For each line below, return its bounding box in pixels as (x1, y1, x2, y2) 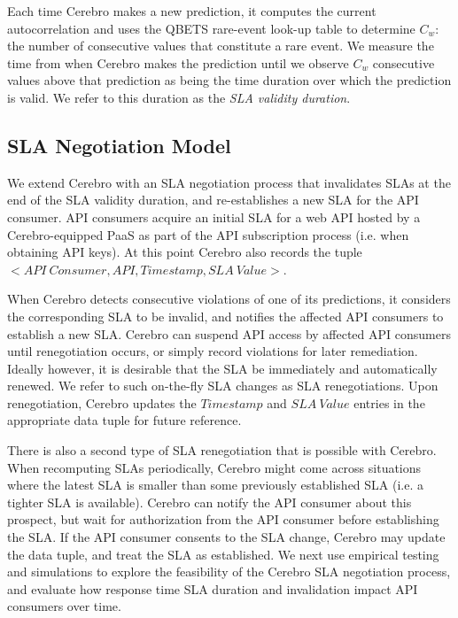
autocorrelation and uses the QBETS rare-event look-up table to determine (7, 19, 415, 37)
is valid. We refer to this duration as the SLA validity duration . (7, 88, 351, 106)
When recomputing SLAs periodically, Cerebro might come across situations (7, 458, 422, 476)
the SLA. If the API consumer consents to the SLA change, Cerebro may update (7, 528, 446, 546)
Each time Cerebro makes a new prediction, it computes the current (7, 2, 376, 19)
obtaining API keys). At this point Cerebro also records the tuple (7, 243, 362, 261)
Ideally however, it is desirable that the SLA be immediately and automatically (7, 359, 438, 377)
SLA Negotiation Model (7, 131, 231, 158)
